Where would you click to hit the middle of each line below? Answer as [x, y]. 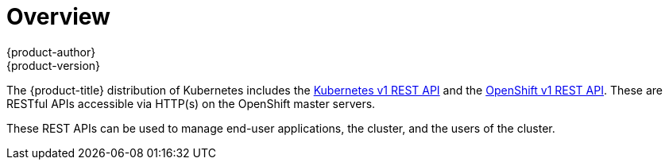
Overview [58, 17]
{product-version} [54, 65]
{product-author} [51, 52]
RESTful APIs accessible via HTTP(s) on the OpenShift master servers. [191, 103]
